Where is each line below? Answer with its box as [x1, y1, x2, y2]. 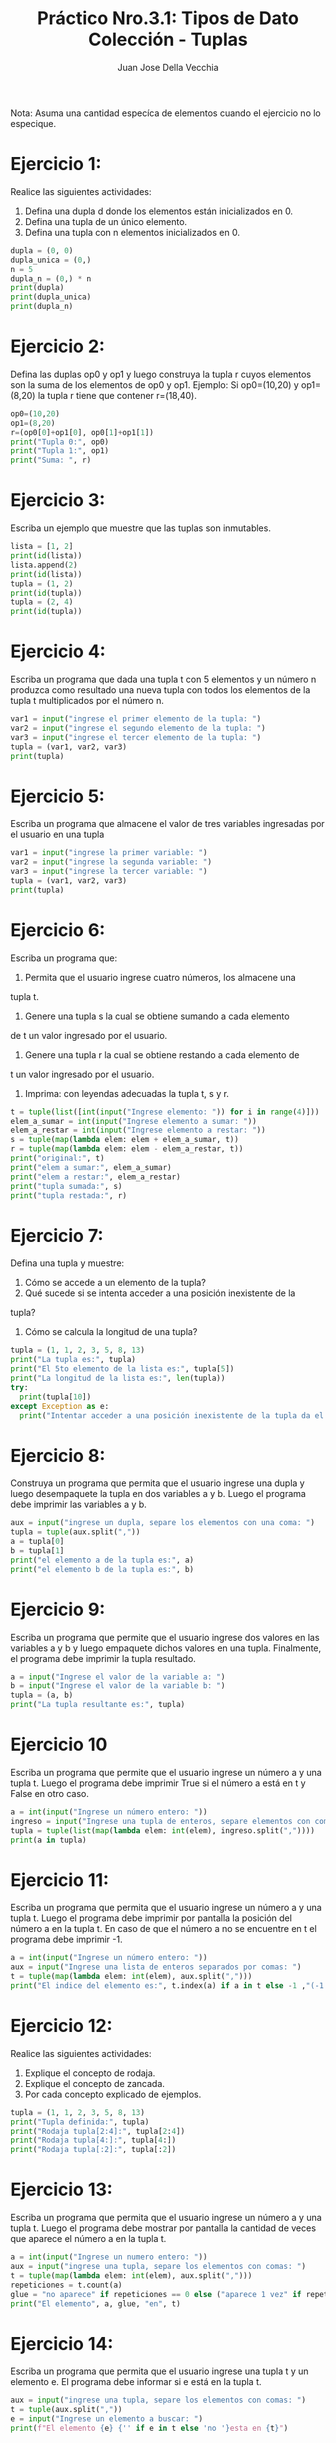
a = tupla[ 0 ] [10, 1537, 65, 1547]
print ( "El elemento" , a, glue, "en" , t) [10, 2298, 182, 2309]
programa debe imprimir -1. [10, 1933, 123, 1946]
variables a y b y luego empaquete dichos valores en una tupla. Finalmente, [10, 1642, 322, 1654]
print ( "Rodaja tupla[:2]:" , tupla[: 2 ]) [10, 2145, 177, 2155]
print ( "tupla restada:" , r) [10, 1190, 128, 1201]
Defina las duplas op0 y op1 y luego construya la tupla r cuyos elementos [10, 368, 312, 380]
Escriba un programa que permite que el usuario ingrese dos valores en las [10, 1631, 320, 1643]
